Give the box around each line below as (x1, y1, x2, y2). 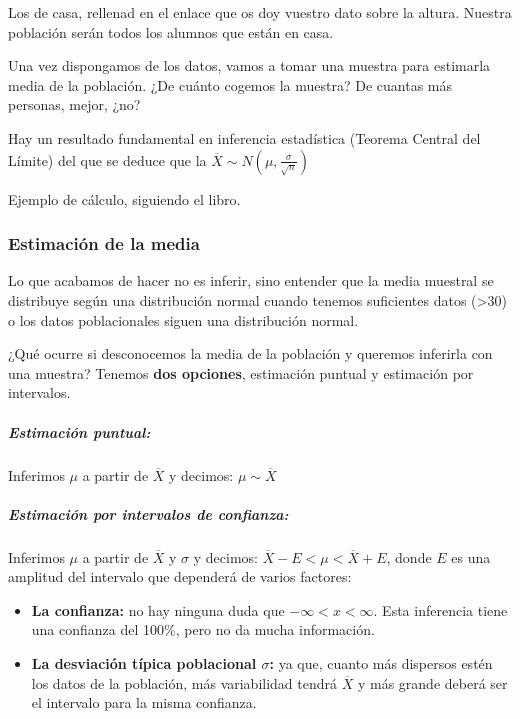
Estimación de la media (8, 231, 200, 256)
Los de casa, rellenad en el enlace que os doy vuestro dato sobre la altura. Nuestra (8, 2, 512, 22)
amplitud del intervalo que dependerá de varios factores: (8, 566, 352, 587)
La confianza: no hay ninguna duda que (31, 599, 285, 620)
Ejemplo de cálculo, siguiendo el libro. (8, 188, 241, 209)
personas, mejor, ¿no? (8, 94, 141, 115)
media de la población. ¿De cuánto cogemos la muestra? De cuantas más (8, 74, 452, 95)
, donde (386, 546, 432, 567)
